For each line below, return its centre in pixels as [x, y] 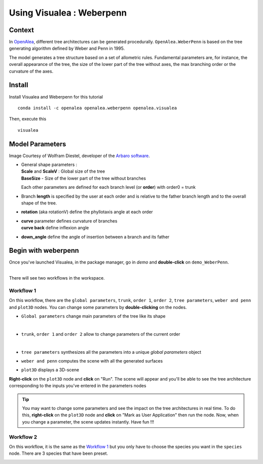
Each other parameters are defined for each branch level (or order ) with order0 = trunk [108, 187]
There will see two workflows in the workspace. [57, 278]
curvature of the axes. [31, 71]
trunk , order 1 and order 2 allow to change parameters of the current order [101, 334]
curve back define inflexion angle [55, 228]
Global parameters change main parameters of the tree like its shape [93, 316]
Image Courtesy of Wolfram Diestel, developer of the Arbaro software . [80, 156]
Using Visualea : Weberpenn [68, 13]
